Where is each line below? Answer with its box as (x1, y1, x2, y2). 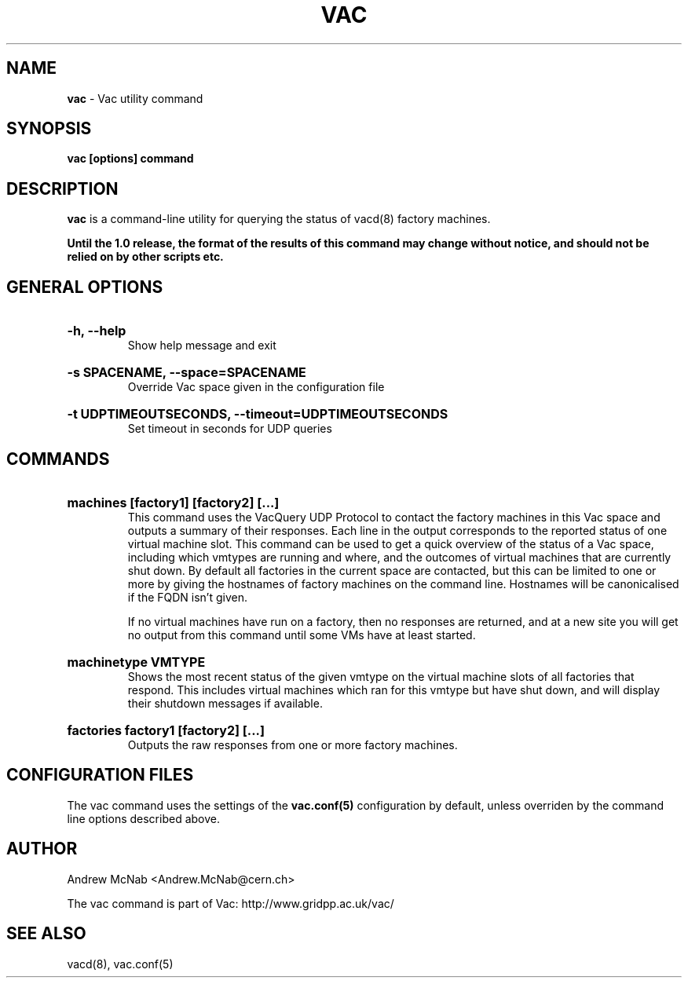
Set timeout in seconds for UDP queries (127, 422, 332, 436)
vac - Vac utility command (67, 91, 203, 105)
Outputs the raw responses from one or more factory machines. (127, 737, 458, 752)
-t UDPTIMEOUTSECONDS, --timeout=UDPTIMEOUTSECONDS (67, 406, 448, 422)
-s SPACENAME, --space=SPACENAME (67, 364, 306, 381)
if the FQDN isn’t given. (127, 590, 248, 604)
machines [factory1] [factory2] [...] (67, 494, 280, 510)
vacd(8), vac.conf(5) (67, 957, 174, 971)
